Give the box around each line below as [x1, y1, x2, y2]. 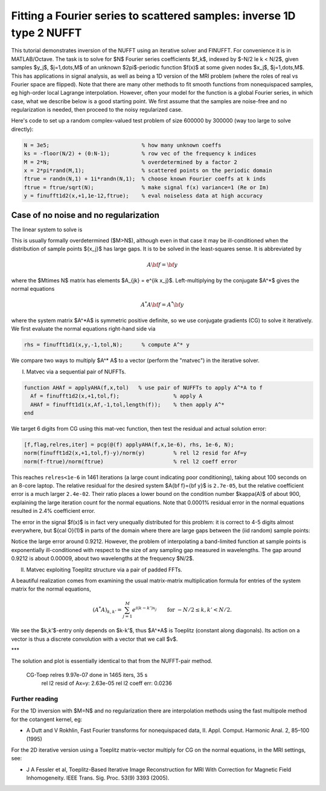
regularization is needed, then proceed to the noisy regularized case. [11, 106, 183, 113]
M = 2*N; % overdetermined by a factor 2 [24, 159, 238, 165]
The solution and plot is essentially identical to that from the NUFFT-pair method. [11, 658, 213, 665]
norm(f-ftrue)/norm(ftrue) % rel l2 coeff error [24, 458, 238, 465]
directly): [11, 125, 34, 133]
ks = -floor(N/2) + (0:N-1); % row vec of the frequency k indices [24, 150, 257, 157]
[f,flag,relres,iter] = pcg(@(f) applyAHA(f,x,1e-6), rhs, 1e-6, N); [24, 441, 234, 448]
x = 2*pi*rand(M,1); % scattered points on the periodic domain [24, 167, 273, 174]
